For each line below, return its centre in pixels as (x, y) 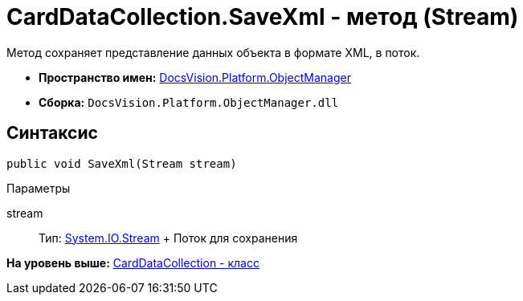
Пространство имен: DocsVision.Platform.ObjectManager (195, 77)
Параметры (39, 188)
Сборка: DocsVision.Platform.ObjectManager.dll (189, 102)
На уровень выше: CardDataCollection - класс (133, 262)
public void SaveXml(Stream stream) (122, 163)
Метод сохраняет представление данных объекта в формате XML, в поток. (213, 52)
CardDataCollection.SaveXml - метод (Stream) (263, 17)
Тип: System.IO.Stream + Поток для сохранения (168, 238)
